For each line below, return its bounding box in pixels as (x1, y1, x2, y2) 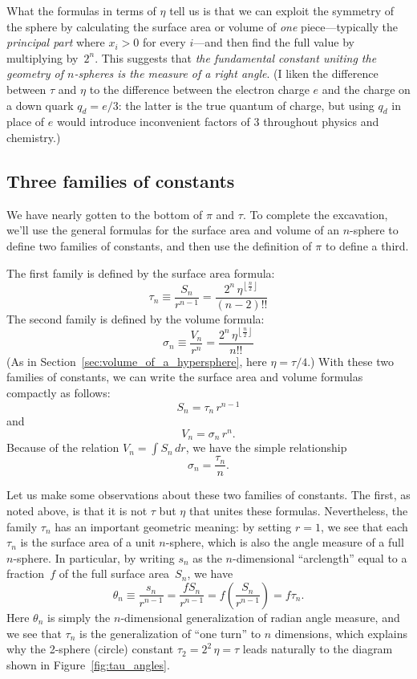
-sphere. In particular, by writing (13, 549, 175, 566)
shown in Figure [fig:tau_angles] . (6, 656, 170, 673)
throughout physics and (263, 113, 379, 130)
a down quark (6, 96, 74, 113)
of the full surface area (59, 565, 170, 582)
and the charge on (322, 80, 411, 97)
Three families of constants (6, 168, 235, 193)
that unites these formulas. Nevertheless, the (188, 502, 408, 518)
